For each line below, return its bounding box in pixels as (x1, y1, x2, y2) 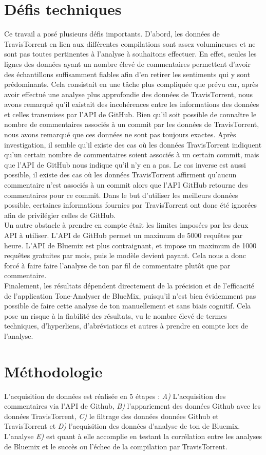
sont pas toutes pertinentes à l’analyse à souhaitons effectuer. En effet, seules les (4, 48, 257, 59)
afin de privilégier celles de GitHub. (4, 209, 116, 220)
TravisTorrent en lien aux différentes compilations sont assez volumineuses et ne (4, 38, 256, 49)
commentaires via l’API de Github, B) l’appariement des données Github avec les (4, 401, 261, 411)
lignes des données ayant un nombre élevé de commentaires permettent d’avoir (4, 58, 251, 69)
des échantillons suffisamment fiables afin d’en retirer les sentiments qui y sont (4, 68, 251, 79)
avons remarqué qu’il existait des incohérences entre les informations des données (4, 99, 259, 110)
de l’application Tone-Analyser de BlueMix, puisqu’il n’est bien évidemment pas (4, 290, 256, 301)
